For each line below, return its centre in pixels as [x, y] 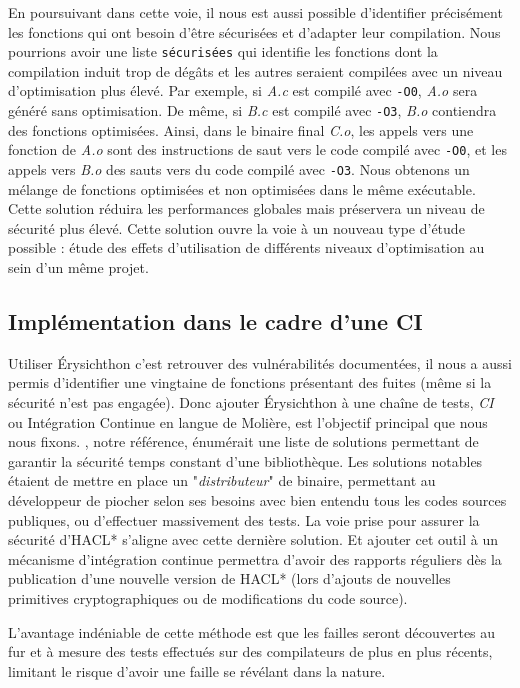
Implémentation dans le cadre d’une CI [215, 321]
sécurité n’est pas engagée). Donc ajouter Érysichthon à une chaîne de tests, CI [251, 402]
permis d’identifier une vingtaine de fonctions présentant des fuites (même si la [250, 382]
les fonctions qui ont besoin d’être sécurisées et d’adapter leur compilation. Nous [254, 31]
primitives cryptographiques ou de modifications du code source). [208, 597]
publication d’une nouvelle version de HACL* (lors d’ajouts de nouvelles [229, 578]
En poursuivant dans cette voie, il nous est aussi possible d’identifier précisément [255, 12]
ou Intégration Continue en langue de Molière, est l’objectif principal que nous [248, 421]
